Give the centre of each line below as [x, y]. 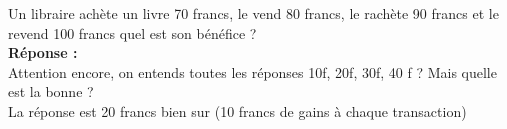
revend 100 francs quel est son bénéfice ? [132, 32]
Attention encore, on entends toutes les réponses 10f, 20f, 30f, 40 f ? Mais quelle [252, 71]
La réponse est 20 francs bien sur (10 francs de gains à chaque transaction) [237, 110]
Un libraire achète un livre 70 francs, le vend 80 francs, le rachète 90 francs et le [253, 13]
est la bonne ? [51, 91]
